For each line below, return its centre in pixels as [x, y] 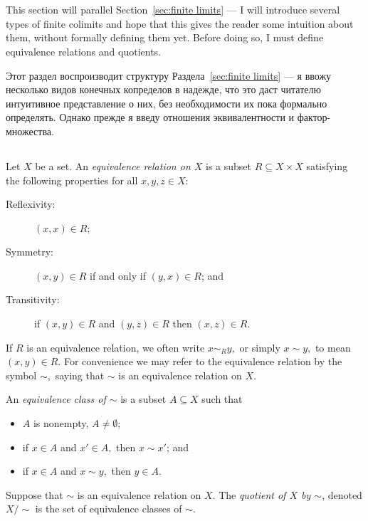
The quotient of [252, 494]
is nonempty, [61, 423]
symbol [21, 375]
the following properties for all [72, 180]
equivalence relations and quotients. [83, 51]
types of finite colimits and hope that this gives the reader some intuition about [180, 23]
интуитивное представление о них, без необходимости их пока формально [167, 103]
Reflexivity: [31, 204]
